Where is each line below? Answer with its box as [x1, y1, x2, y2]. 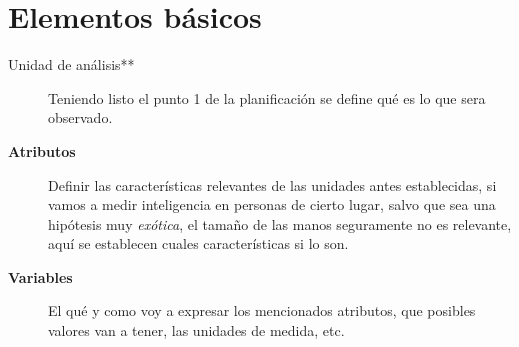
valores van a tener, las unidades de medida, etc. [48, 320, 345, 341]
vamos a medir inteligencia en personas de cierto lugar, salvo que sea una [48, 194, 496, 215]
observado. [48, 107, 113, 128]
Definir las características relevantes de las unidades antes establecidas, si [48, 174, 497, 195]
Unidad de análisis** [8, 54, 135, 75]
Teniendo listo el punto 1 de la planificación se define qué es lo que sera [48, 87, 486, 108]
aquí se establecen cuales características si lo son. [48, 233, 349, 254]
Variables [8, 266, 73, 287]
